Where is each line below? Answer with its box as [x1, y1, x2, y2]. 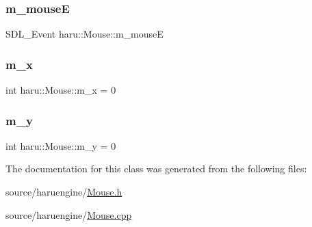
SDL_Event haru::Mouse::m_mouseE [5, 27, 164, 41]
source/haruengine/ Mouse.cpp [5, 207, 132, 222]
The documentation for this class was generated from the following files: [5, 161, 307, 176]
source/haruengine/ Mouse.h [5, 185, 122, 199]
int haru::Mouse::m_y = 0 [5, 138, 116, 152]
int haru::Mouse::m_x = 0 [5, 83, 116, 97]
